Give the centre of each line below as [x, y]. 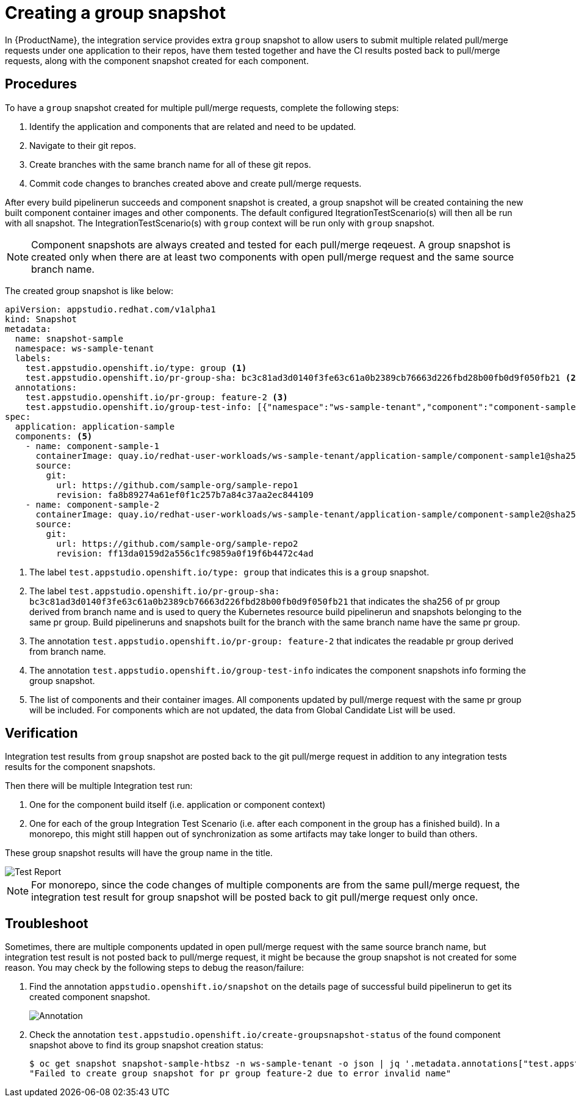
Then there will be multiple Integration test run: [99, 786]
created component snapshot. [90, 997]
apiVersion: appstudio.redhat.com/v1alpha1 [110, 309]
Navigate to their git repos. [83, 145]
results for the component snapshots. [80, 767]
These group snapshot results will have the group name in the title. [139, 853]
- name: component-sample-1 [92, 446]
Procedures [41, 84]
